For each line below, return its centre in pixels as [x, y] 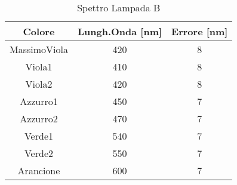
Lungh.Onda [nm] [120, 31]
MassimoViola [39, 49]
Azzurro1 [39, 101]
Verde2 [39, 153]
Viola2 [39, 84]
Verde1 [39, 136]
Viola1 [39, 67]
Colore [39, 31]
